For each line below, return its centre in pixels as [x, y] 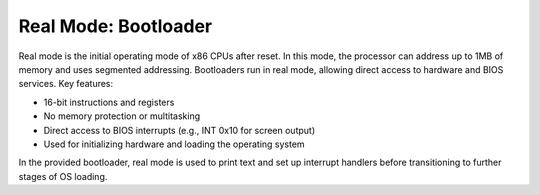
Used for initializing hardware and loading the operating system [174, 144]
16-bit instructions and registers [109, 102]
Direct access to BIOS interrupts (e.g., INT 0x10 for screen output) [179, 130]
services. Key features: [66, 84]
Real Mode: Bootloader [115, 26]
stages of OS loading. [63, 176]
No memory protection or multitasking [121, 116]
